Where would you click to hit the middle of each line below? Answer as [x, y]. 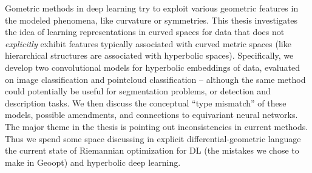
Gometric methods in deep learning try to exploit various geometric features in [152, 8]
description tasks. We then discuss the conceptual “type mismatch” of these [146, 103]
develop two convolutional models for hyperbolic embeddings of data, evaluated [152, 67]
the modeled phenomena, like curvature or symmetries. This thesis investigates [151, 20]
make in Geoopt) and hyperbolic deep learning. [93, 162]
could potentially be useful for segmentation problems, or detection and [138, 91]
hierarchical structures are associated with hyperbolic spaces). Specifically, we [149, 55]
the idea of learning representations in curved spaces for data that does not [145, 32]
